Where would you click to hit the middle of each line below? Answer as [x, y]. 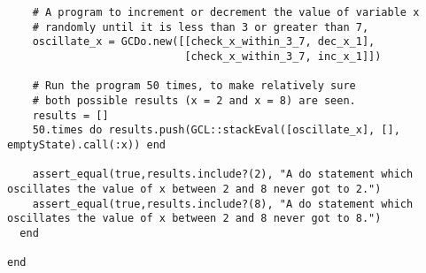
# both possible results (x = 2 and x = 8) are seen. [194, 100]
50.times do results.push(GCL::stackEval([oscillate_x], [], [216, 130]
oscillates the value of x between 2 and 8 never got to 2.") [194, 189]
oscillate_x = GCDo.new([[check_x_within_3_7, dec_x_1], [204, 42]
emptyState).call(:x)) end [86, 144]
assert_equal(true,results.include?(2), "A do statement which [223, 174]
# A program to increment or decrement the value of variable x [226, 12]
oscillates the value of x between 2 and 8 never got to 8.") [194, 219]
